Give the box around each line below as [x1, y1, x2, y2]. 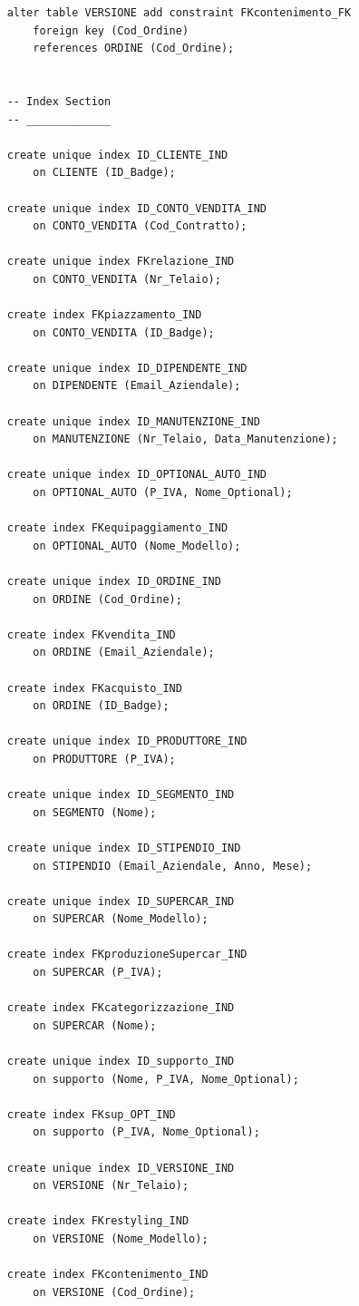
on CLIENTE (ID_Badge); [33, 166, 176, 180]
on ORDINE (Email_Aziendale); [33, 646, 215, 659]
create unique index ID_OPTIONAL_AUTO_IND [6, 468, 267, 482]
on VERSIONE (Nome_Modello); [33, 1232, 209, 1245]
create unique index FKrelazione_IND [6, 255, 235, 268]
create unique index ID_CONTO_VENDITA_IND [6, 201, 267, 215]
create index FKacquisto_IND [6, 681, 182, 695]
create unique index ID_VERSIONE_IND [6, 1161, 235, 1174]
